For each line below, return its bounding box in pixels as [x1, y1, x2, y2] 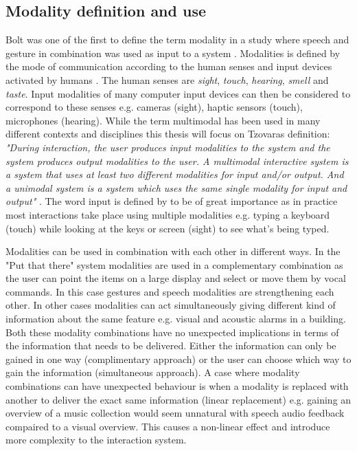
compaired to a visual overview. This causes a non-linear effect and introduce [5, 419, 330, 433]
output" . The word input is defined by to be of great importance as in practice [5, 194, 338, 208]
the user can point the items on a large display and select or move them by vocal [5, 271, 346, 285]
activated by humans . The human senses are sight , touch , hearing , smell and [5, 72, 329, 87]
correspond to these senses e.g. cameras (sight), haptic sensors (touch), [5, 100, 303, 114]
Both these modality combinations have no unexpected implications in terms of [5, 324, 339, 339]
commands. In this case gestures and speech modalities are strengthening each [5, 284, 334, 298]
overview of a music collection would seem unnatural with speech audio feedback [5, 406, 345, 420]
